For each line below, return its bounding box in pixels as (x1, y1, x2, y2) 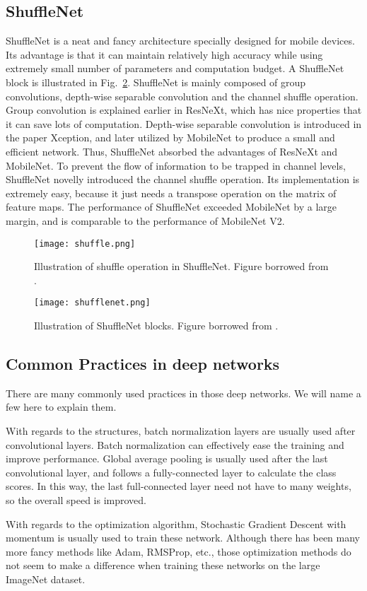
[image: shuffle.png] (34, 238, 136, 249)
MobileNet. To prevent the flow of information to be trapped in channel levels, (6, 158, 346, 172)
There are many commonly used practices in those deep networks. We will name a (6, 385, 361, 400)
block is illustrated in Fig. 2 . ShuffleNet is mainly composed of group (6, 74, 306, 89)
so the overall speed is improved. (6, 492, 147, 507)
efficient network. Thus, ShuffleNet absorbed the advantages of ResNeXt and (6, 144, 338, 158)
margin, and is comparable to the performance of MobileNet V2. (6, 213, 285, 228)
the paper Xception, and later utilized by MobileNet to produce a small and (6, 130, 335, 145)
